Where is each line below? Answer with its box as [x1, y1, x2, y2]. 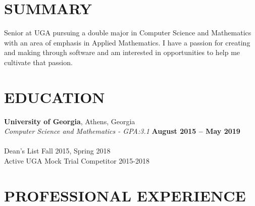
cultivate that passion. [4, 57, 73, 67]
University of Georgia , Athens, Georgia [4, 116, 135, 126]
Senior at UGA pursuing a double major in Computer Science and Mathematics [4, 27, 251, 38]
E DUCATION [4, 86, 105, 107]
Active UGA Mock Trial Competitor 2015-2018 [4, 156, 149, 166]
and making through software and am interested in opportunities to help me [4, 47, 240, 58]
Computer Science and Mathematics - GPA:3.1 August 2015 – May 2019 [4, 126, 240, 136]
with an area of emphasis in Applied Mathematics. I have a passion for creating [4, 37, 250, 47]
